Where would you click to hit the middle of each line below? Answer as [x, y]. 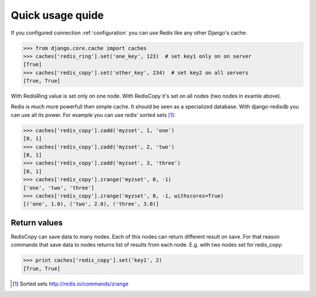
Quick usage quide [57, 15]
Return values [37, 222]
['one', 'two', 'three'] [59, 188]
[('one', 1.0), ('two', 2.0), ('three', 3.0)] [91, 204]
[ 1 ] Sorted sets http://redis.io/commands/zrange [71, 284]
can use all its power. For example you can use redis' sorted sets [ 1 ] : [93, 115]
